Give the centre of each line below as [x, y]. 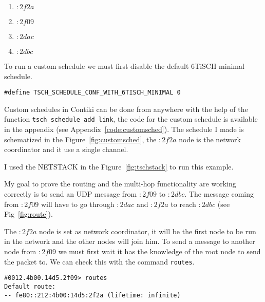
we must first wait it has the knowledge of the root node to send [159, 251]
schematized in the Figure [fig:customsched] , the [80, 139]
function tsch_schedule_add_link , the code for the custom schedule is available [131, 119]
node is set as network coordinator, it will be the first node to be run [147, 231]
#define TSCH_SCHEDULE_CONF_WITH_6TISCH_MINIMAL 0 [92, 93]
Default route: [30, 286]
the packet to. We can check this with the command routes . [99, 261]
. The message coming [219, 194]
